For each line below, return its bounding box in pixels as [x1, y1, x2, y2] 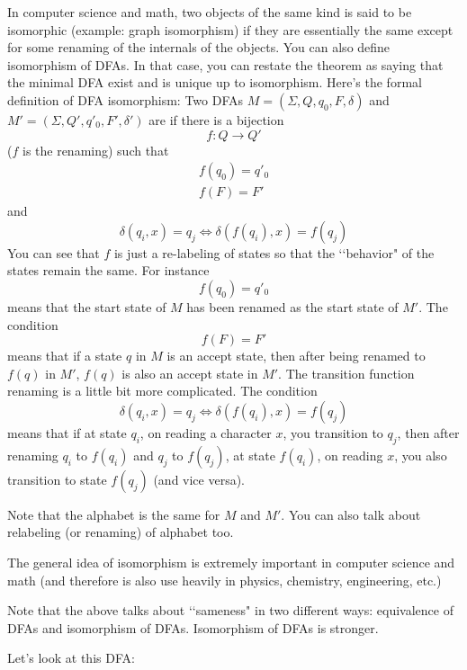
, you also [394, 445, 447, 464]
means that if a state [7, 346, 122, 365]
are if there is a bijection [148, 110, 284, 129]
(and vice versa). [153, 469, 246, 488]
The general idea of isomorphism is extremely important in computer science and [7, 552, 455, 571]
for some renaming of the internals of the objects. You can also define [7, 38, 391, 57]
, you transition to [283, 423, 383, 442]
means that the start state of [7, 298, 166, 316]
